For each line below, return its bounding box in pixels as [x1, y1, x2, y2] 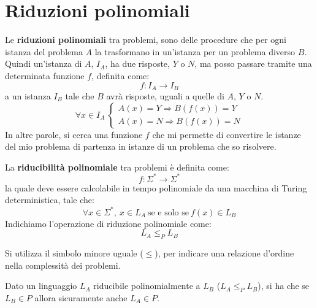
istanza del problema [5, 45, 83, 58]
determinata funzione [5, 69, 85, 82]
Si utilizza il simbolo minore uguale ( [5, 246, 143, 259]
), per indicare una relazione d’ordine [155, 246, 294, 259]
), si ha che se [258, 279, 310, 292]
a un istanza [5, 89, 51, 102]
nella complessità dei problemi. [5, 258, 121, 271]
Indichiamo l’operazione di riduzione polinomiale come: [5, 217, 212, 229]
